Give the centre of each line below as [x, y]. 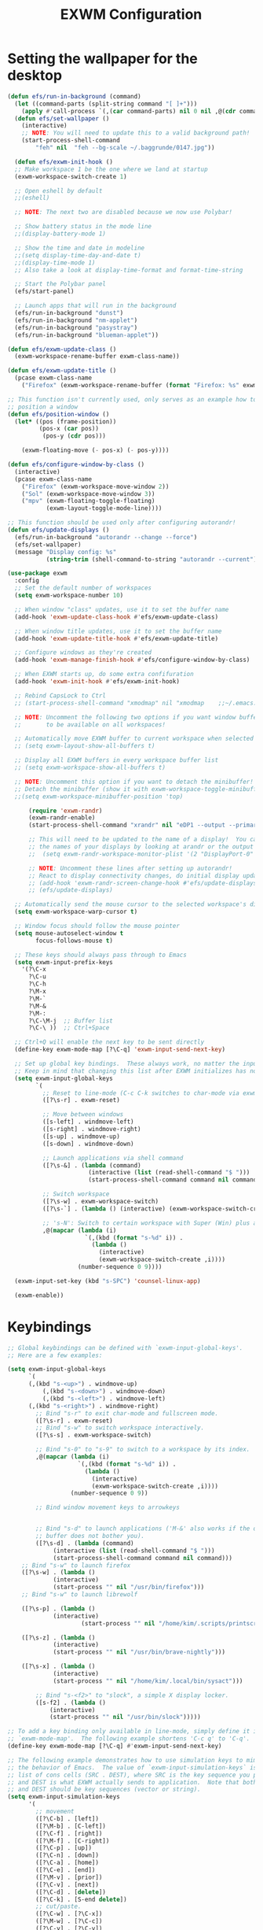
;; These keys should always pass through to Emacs [101, 955]
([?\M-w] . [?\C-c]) [69, 1921]
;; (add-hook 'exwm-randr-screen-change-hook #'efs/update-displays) [144, 883]
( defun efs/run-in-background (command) [75, 96]
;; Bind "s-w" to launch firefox [76, 1565]
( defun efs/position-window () [58, 414]
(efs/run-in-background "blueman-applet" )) [86, 335]
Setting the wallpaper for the [102, 59]
